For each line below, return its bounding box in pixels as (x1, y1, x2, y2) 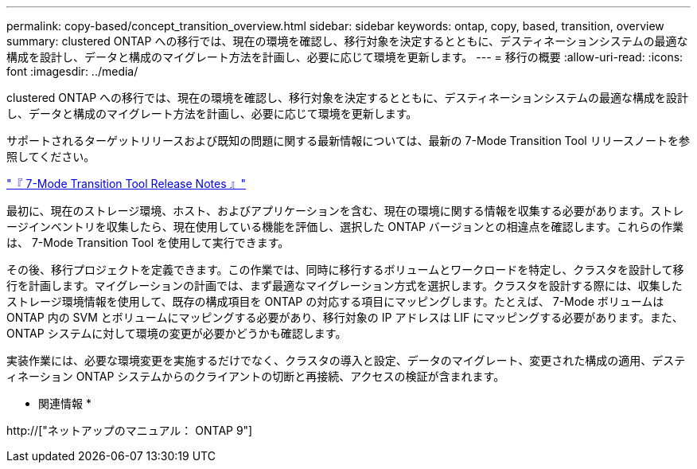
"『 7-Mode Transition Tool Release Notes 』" (6, 177, 246, 190)
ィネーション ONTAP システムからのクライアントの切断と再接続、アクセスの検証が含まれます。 (6, 369, 505, 383)
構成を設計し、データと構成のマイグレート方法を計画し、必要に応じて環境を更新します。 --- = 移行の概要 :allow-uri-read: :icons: (6, 50, 683, 64)
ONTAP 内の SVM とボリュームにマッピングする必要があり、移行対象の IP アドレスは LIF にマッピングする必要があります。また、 (6, 311, 683, 324)
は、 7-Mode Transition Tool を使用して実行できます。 (6, 236, 290, 249)
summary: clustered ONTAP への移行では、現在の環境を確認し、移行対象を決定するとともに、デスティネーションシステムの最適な (6, 34, 688, 48)
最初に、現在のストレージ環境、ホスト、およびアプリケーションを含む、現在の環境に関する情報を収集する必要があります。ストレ (6, 204, 684, 217)
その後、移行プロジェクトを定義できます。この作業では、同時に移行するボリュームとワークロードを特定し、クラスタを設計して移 (6, 263, 684, 276)
